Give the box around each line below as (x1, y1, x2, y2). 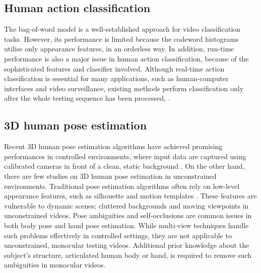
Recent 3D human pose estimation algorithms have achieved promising (4, 141, 223, 152)
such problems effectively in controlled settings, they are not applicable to (4, 230, 232, 240)
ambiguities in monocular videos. (4, 259, 106, 270)
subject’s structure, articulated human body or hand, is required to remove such (4, 249, 252, 260)
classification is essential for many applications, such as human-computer (4, 73, 229, 84)
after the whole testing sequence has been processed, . (4, 93, 170, 103)
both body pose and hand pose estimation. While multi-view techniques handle (4, 220, 249, 230)
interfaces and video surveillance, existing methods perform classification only (4, 83, 244, 93)
